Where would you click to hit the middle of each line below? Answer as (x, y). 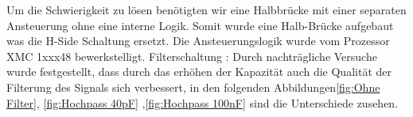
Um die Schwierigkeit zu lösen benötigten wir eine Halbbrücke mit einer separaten (206, 9)
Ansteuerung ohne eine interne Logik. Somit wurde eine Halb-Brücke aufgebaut (200, 25)
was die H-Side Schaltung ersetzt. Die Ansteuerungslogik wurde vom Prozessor (198, 41)
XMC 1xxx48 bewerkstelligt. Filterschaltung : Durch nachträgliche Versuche (192, 56)
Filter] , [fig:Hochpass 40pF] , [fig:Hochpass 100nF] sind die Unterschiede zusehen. (203, 102)
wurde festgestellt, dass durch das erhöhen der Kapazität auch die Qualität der (199, 72)
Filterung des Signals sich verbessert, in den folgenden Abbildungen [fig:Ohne (193, 87)
